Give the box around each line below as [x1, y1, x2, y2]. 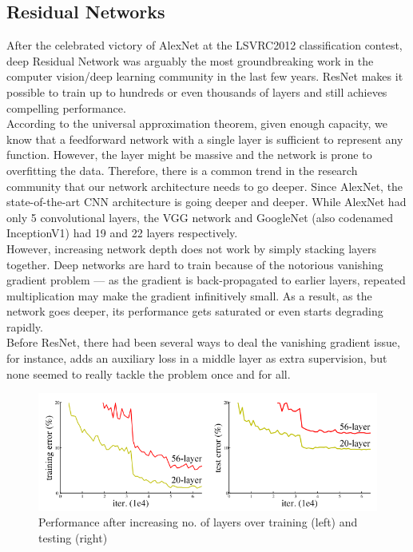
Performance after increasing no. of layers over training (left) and [38, 514, 358, 530]
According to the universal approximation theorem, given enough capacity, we [6, 115, 388, 132]
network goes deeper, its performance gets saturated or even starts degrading [6, 303, 383, 320]
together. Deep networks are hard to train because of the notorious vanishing [6, 256, 383, 272]
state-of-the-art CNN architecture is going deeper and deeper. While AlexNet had [6, 193, 407, 210]
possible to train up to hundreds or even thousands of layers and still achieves [6, 83, 387, 100]
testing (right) [38, 529, 108, 546]
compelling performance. [6, 99, 126, 116]
